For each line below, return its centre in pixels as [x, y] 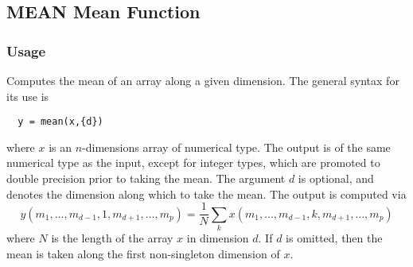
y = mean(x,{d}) [60, 122]
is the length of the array [112, 238]
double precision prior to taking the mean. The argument [146, 178]
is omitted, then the [334, 238]
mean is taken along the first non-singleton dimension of [143, 253]
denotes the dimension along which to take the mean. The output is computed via [206, 193]
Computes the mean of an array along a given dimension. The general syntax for [203, 80]
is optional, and [336, 178]
